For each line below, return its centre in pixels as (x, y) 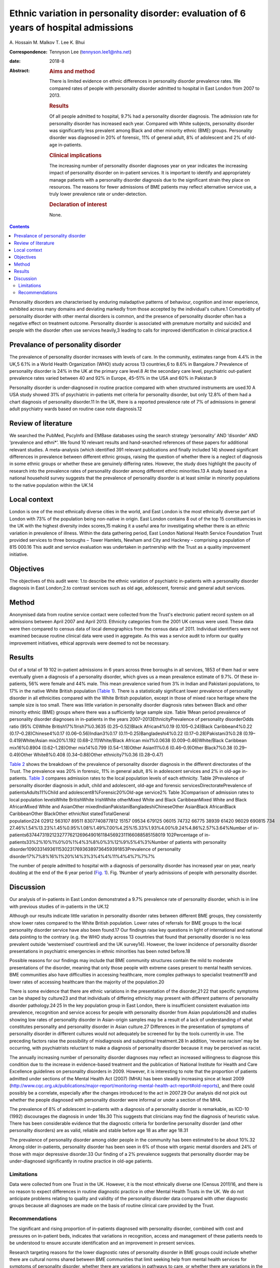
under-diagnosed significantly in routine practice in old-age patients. (81, 1161)
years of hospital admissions (71, 27)
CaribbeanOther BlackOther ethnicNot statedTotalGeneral (70, 814)
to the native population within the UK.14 (51, 485)
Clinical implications (75, 155)
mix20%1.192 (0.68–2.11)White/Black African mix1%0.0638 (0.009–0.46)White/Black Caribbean (148, 741)
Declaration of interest (78, 204)
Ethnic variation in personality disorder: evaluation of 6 (128, 13)
